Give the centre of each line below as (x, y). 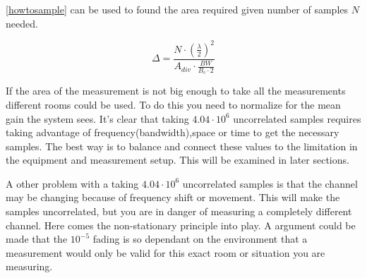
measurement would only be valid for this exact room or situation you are (166, 252)
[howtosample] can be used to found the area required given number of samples (177, 9)
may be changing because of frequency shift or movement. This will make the (173, 197)
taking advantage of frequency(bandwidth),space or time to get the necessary (173, 132)
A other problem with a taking (72, 183)
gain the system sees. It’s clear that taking (97, 118)
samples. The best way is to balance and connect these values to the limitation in (182, 146)
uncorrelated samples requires (297, 118)
